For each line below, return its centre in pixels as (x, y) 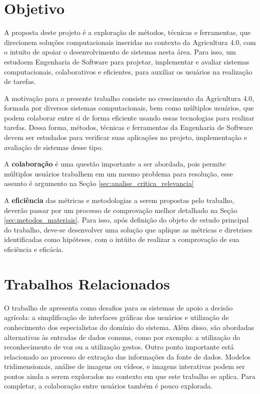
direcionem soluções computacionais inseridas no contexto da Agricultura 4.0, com (130, 42)
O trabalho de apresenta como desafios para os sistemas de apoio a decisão (118, 307)
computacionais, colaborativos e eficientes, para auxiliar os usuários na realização (128, 71)
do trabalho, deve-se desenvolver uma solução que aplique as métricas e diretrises (128, 229)
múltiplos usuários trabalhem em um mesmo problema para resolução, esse (118, 173)
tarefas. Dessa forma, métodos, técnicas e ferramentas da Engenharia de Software (128, 127)
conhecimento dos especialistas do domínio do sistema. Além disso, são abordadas (129, 327)
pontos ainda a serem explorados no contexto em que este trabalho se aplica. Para (130, 376)
